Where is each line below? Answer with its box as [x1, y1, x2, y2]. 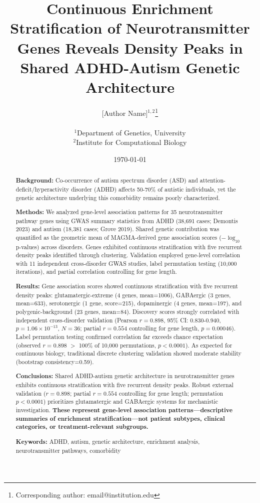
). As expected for [185, 341, 232, 349]
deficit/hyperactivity [15, 185, 69, 193]
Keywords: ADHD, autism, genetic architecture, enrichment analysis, [15, 437, 200, 446]
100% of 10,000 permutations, [78, 341, 156, 349]
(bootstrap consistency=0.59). [15, 357, 94, 366]
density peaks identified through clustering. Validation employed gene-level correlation [15, 251, 240, 259]
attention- [199, 176, 226, 185]
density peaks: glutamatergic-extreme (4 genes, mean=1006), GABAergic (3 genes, [15, 290, 231, 299]
